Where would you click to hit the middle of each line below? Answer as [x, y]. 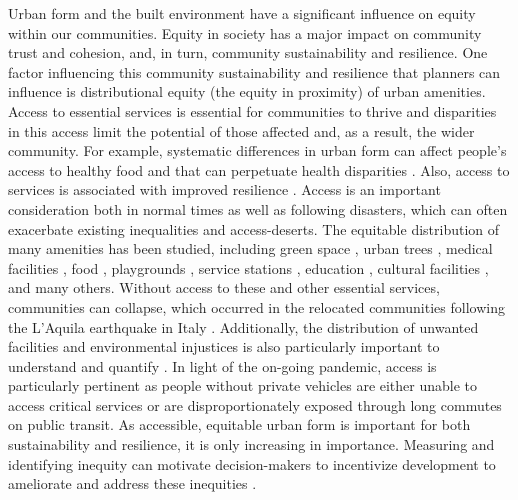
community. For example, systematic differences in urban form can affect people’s [257, 150]
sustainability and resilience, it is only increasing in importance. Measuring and [251, 444]
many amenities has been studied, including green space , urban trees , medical [250, 248]
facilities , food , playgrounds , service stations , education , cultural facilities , [248, 267]
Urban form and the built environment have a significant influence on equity [242, 13]
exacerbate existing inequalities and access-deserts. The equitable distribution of [254, 228]
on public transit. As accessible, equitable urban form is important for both [239, 424]
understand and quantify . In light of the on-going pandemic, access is [222, 365]
